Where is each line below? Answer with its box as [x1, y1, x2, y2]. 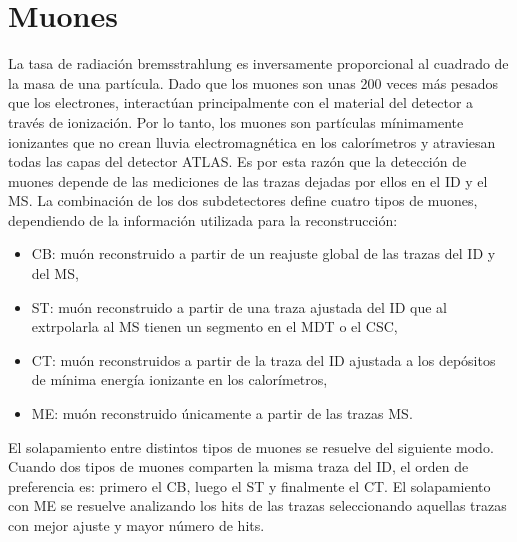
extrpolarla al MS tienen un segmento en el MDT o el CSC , [31, 316, 398, 337]
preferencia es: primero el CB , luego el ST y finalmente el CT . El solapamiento [8, 475, 491, 496]
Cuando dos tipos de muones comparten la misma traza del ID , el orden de [8, 456, 469, 477]
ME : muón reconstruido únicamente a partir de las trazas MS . [31, 403, 413, 424]
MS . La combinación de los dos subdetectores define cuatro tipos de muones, [8, 190, 478, 211]
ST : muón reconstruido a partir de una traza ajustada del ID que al [31, 296, 447, 317]
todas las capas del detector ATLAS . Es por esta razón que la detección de [8, 151, 467, 172]
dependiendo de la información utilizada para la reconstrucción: [8, 209, 398, 230]
